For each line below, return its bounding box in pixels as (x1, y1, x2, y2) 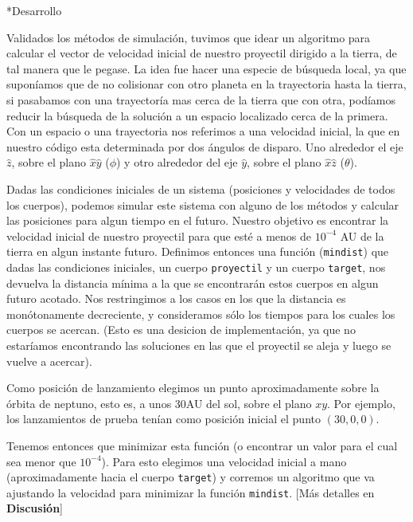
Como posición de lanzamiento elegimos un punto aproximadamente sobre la (6, 379, 380, 396)
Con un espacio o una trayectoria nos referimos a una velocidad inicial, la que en (6, 123, 400, 139)
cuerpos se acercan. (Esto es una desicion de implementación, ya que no (6, 321, 356, 338)
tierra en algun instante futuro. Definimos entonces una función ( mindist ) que (6, 243, 389, 260)
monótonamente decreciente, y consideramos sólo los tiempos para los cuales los (6, 305, 395, 322)
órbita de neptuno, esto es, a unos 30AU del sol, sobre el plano (6, 394, 312, 411)
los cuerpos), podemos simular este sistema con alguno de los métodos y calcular (6, 196, 399, 213)
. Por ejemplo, (327, 394, 395, 411)
